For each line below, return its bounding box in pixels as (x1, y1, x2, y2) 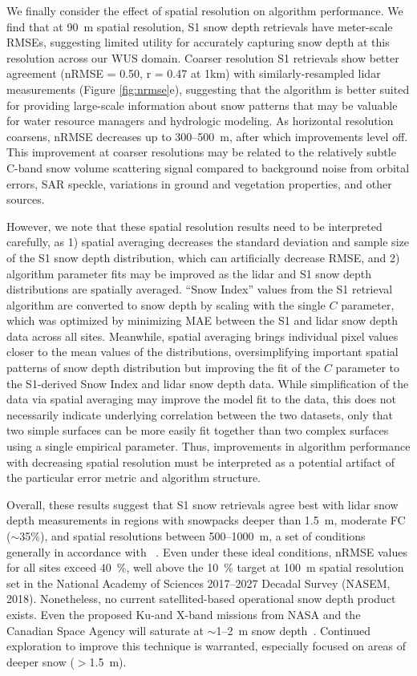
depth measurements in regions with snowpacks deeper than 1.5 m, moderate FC (6, 512, 406, 528)
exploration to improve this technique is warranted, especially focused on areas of (6, 638, 406, 654)
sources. (6, 191, 45, 208)
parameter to (335, 359, 399, 376)
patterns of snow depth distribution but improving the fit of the (6, 359, 321, 376)
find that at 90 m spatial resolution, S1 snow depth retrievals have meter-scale (6, 18, 393, 34)
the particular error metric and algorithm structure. (6, 469, 261, 486)
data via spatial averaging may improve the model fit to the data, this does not (6, 391, 397, 407)
